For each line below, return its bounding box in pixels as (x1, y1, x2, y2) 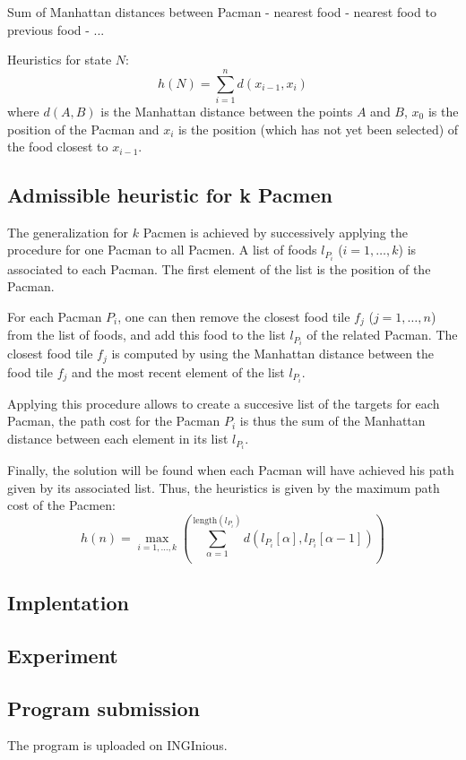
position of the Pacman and (7, 119, 160, 138)
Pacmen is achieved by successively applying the (142, 222, 408, 241)
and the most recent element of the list (71, 362, 285, 381)
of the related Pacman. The (306, 325, 458, 344)
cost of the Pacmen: (7, 496, 116, 514)
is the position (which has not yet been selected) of (177, 119, 459, 138)
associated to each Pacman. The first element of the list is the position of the (7, 259, 431, 278)
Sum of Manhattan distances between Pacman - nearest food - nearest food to (7, 3, 436, 21)
